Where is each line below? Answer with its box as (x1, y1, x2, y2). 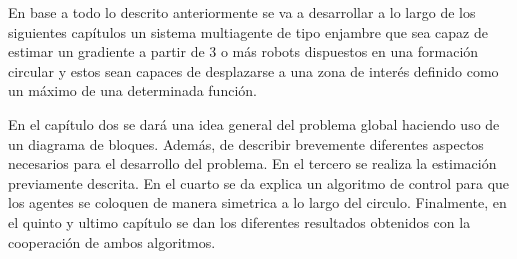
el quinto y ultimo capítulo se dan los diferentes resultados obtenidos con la (8, 211, 471, 232)
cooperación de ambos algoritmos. (8, 231, 216, 252)
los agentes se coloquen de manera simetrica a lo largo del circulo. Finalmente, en (8, 192, 507, 213)
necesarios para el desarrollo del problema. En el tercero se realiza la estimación (8, 153, 497, 174)
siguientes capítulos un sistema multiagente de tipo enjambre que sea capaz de (8, 21, 488, 42)
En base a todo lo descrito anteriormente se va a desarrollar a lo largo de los (8, 2, 476, 22)
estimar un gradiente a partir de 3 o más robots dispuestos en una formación (8, 41, 479, 62)
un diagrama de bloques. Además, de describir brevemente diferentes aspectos (8, 133, 484, 154)
